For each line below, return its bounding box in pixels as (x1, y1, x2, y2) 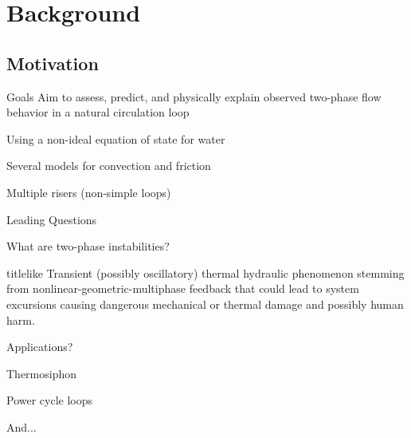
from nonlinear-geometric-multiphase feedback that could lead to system (6, 280, 359, 297)
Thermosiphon (6, 365, 77, 381)
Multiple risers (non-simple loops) (6, 183, 171, 200)
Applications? (6, 338, 73, 355)
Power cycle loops (6, 392, 93, 408)
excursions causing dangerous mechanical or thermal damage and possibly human (6, 295, 404, 312)
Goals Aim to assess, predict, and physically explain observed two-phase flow (6, 88, 382, 105)
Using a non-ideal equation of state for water (6, 130, 225, 147)
